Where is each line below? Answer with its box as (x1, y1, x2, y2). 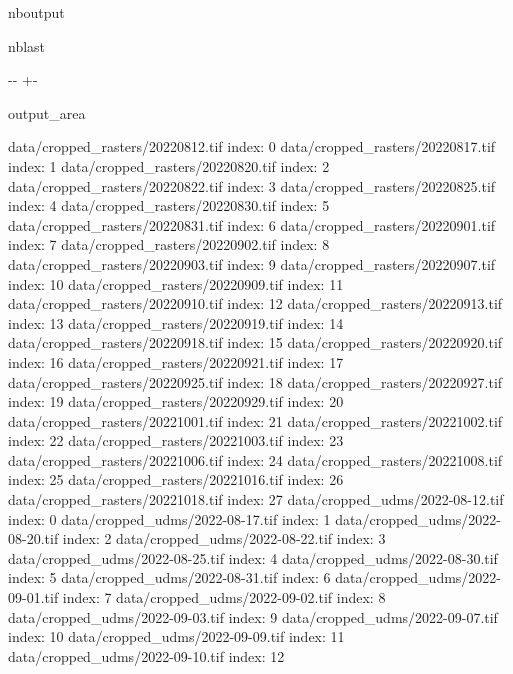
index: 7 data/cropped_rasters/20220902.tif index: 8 (8, 234, 330, 255)
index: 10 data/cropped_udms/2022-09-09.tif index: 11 (8, 626, 345, 647)
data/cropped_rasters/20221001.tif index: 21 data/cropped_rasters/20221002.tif (8, 410, 503, 431)
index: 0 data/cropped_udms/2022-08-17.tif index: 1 (8, 508, 331, 529)
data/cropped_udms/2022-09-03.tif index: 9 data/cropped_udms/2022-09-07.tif (8, 606, 498, 627)
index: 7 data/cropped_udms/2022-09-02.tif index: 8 (62, 587, 386, 608)
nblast (8, 35, 46, 56)
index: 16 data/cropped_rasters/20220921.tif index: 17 (8, 351, 344, 372)
